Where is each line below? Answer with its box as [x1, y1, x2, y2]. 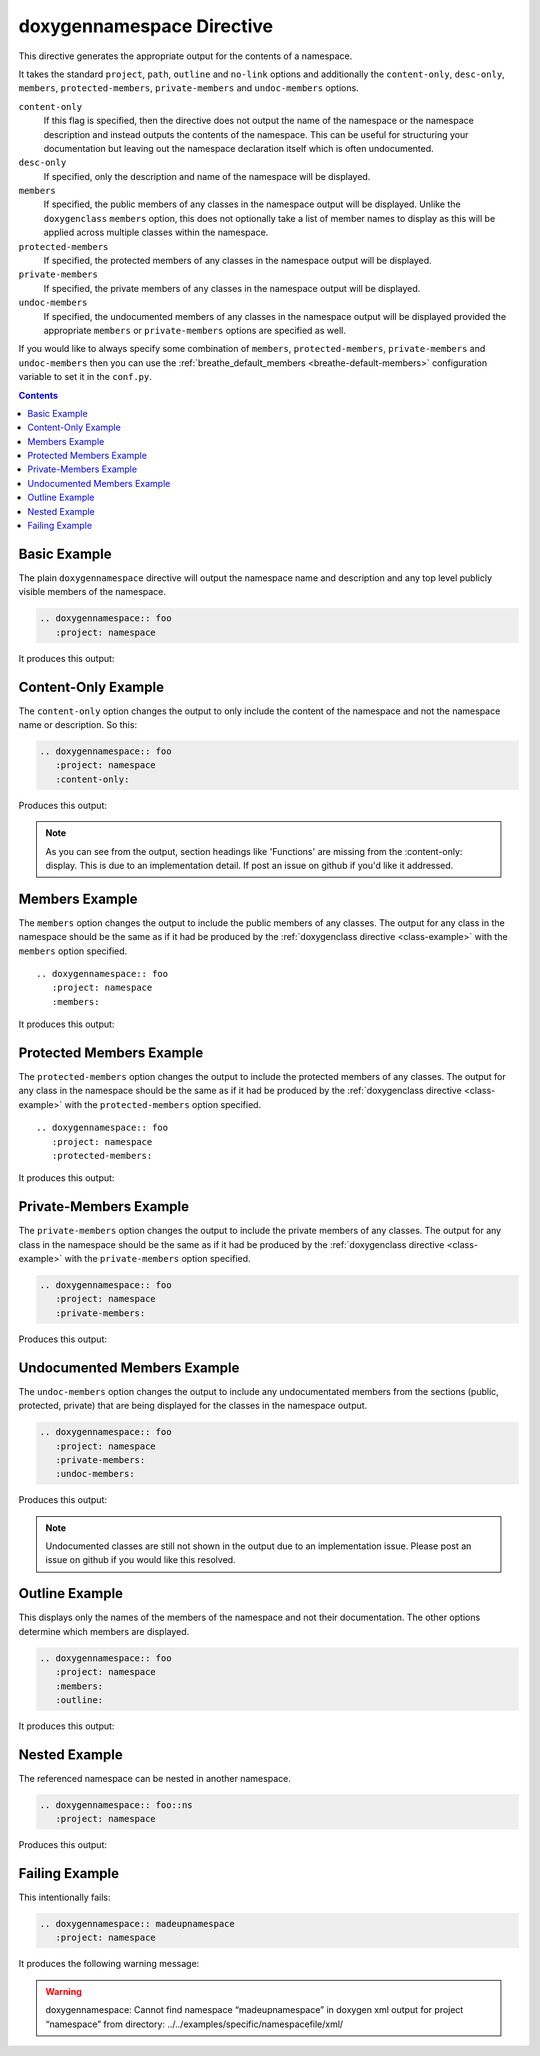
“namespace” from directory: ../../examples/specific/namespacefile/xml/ [45, 2018, 344, 2030]
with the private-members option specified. [64, 1253, 251, 1265]
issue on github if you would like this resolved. [45, 1554, 236, 1566]
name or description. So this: [18, 719, 138, 730]
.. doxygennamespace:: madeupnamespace [39, 1918, 235, 1930]
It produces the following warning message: [18, 1958, 200, 1970]
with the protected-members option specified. [64, 1098, 262, 1110]
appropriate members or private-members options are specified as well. [43, 324, 347, 336]
